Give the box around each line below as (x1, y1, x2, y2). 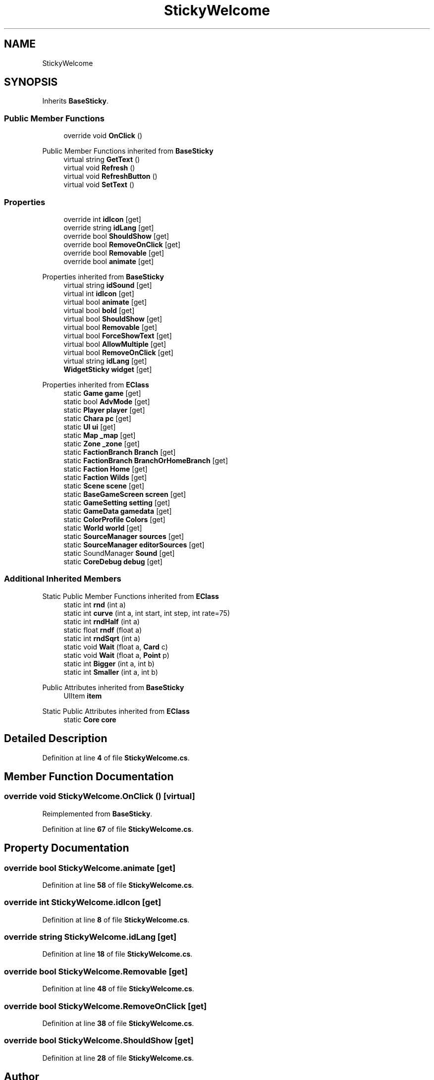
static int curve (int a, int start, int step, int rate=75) (63, 608, 230, 617)
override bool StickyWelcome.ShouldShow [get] (4, 1035, 194, 1046)
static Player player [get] (63, 405, 145, 414)
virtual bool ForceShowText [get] (63, 331, 172, 340)
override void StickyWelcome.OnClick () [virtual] (4, 791, 195, 802)
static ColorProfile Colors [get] (63, 515, 165, 524)
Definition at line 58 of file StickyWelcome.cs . (42, 880, 194, 889)
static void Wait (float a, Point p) (63, 650, 169, 659)
